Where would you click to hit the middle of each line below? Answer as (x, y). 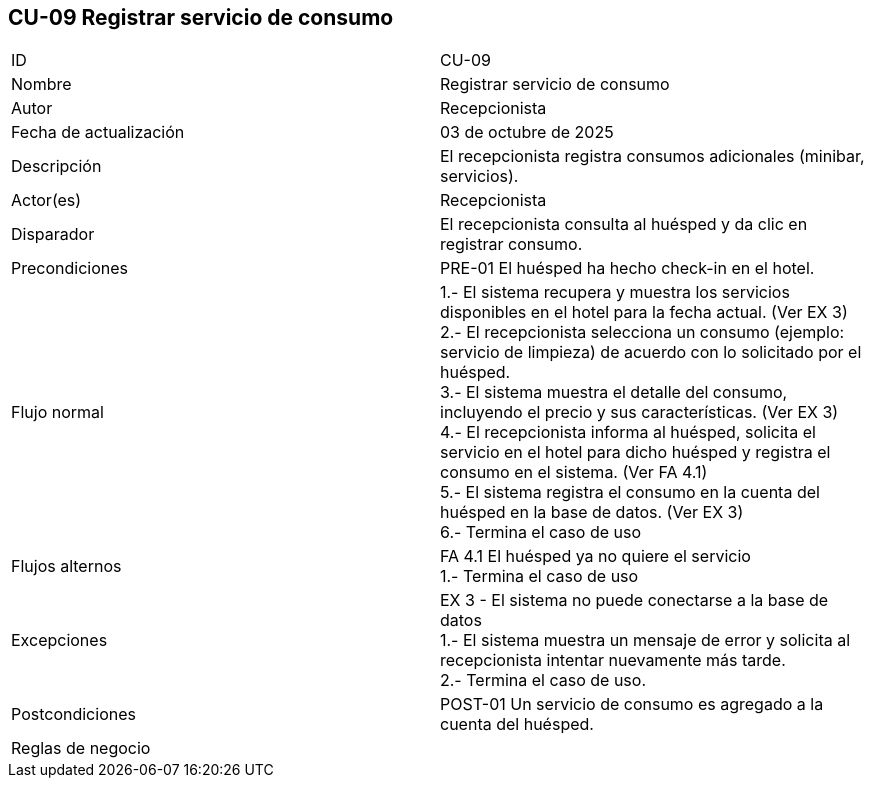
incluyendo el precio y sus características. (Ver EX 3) (639, 412)
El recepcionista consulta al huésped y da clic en (624, 224)
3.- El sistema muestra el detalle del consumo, (614, 392)
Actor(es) (46, 200)
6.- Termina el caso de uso (541, 532)
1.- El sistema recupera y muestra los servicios (615, 292)
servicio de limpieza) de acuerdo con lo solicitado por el (651, 352)
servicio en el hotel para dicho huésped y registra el (635, 452)
